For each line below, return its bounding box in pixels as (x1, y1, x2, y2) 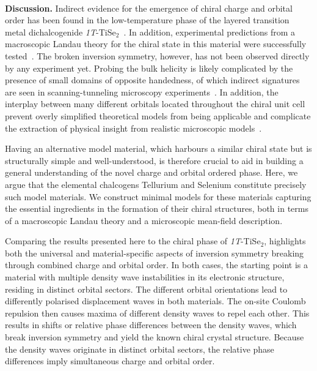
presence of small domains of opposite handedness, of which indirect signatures (5, 73, 300, 86)
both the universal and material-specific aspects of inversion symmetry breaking (5, 246, 304, 259)
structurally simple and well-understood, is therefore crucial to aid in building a (5, 154, 304, 167)
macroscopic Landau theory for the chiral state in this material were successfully (5, 37, 307, 50)
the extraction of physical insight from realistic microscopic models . (5, 121, 262, 134)
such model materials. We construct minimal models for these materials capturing (5, 190, 312, 203)
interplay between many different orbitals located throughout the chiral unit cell (5, 97, 305, 110)
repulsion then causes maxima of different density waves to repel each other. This (5, 306, 310, 319)
